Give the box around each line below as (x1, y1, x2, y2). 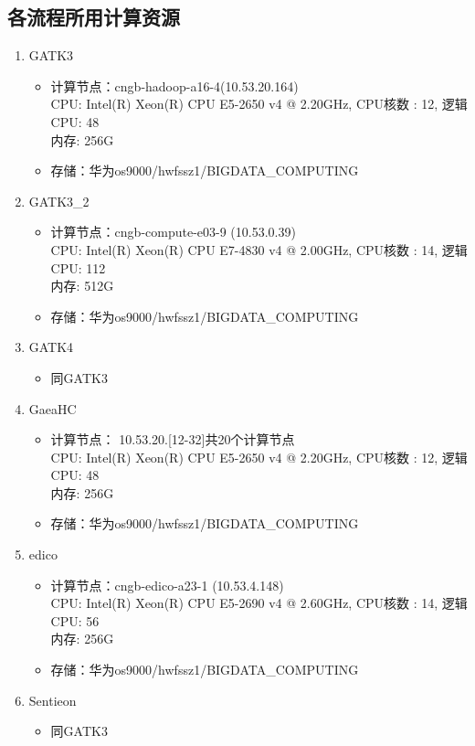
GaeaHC (28, 399, 77, 418)
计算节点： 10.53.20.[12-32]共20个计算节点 (50, 430, 295, 449)
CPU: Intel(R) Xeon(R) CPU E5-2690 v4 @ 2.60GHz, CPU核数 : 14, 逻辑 (50, 593, 468, 613)
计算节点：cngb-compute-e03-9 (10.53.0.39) (50, 222, 296, 241)
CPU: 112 (50, 258, 106, 277)
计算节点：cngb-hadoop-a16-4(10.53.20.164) (50, 76, 299, 95)
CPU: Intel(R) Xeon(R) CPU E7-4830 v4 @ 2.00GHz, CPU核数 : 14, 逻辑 (50, 240, 468, 259)
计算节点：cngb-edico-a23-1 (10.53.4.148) (50, 575, 284, 594)
